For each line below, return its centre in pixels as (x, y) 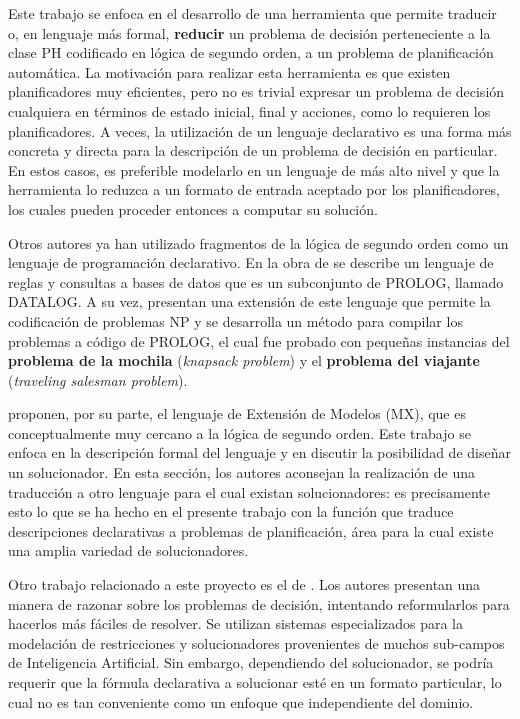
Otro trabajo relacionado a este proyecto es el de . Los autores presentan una (244, 584)
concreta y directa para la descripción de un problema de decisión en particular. (253, 150)
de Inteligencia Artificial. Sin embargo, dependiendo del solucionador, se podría (251, 662)
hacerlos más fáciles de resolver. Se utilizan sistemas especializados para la (235, 623)
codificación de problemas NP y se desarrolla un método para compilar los (235, 320)
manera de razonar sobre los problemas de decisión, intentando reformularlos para (259, 603)
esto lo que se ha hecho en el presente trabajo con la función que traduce (231, 511)
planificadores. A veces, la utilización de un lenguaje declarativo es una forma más (260, 130)
